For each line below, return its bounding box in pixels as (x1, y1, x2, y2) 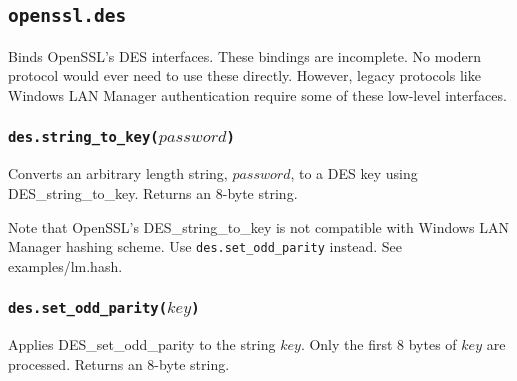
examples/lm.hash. (8, 255, 123, 276)
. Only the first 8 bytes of (300, 334, 457, 355)
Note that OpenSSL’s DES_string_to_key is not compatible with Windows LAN (8, 216, 509, 237)
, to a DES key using (290, 163, 418, 184)
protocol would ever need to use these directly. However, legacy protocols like (8, 65, 481, 86)
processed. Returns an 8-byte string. (8, 353, 230, 374)
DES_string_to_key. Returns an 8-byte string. (8, 182, 298, 203)
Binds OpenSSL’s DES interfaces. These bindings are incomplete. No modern (8, 45, 482, 66)
